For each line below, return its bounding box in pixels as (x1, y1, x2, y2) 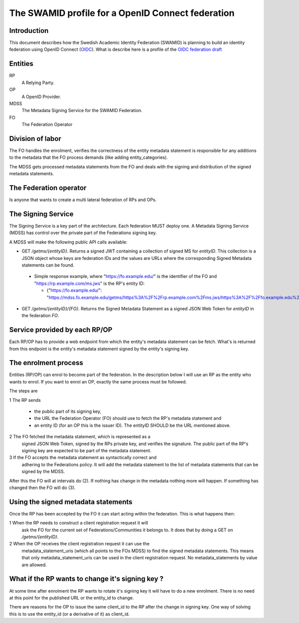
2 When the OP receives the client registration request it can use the (9, 541, 149, 547)
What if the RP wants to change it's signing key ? (9, 575, 164, 583)
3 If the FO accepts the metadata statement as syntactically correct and (9, 455, 157, 461)
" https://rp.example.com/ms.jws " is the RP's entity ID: (34, 280, 145, 286)
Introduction (9, 26, 49, 35)
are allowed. (21, 562, 47, 568)
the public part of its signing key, (34, 408, 102, 414)
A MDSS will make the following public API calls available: (9, 239, 128, 245)
